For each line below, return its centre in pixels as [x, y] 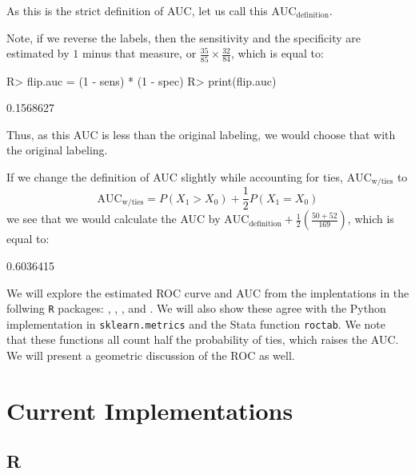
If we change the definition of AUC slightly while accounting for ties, [175, 176]
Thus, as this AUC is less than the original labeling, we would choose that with [201, 134]
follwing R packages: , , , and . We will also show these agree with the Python [196, 308]
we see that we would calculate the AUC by [114, 219]
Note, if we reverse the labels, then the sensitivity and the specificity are [184, 37]
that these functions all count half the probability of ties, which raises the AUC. [203, 339]
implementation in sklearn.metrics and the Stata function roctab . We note [196, 323]
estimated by [38, 53]
